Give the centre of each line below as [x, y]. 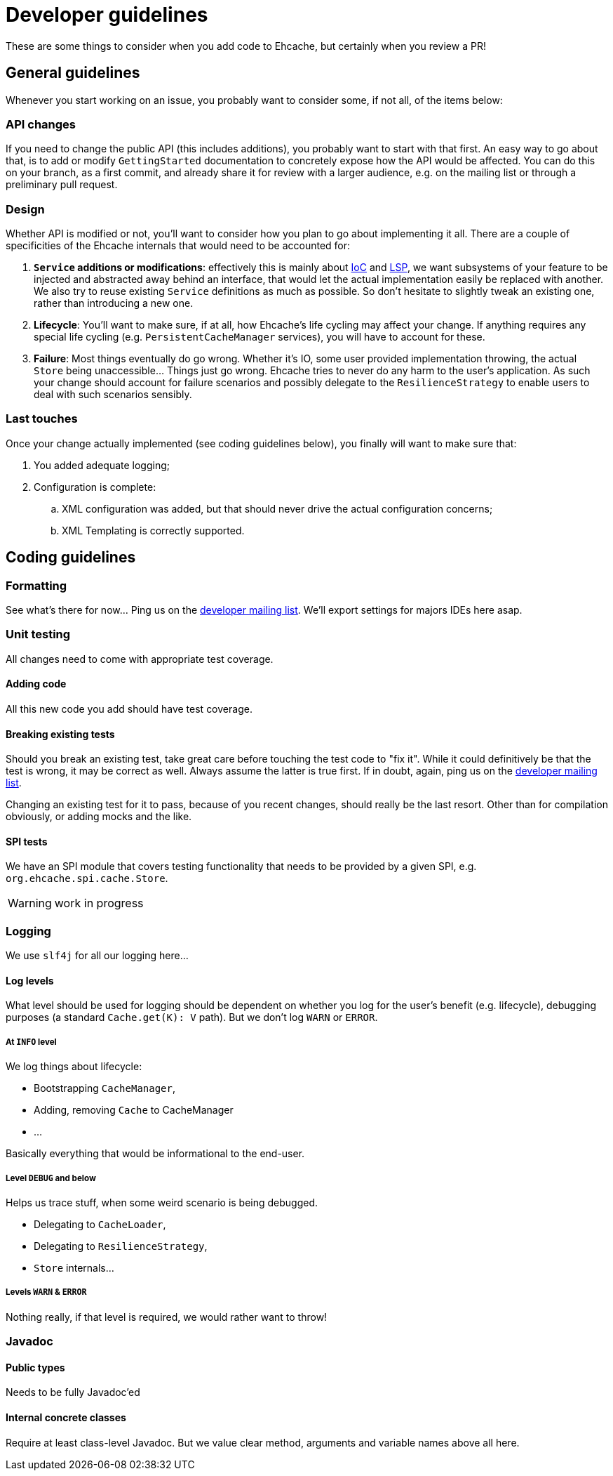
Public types [35, 1367]
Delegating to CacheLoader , [100, 1224]
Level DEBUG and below [51, 1178]
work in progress [99, 903]
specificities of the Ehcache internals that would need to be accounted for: [178, 246]
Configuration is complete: [95, 487]
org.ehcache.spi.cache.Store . [87, 878]
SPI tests [27, 841]
